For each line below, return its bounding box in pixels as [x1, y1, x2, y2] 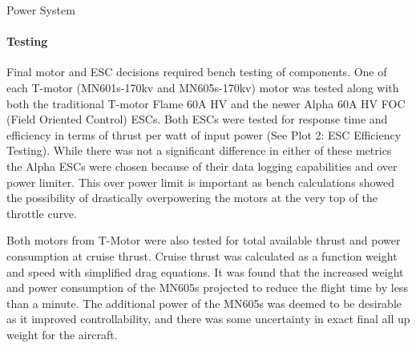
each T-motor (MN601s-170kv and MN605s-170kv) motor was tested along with [6, 79, 399, 95]
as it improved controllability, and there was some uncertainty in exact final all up [6, 310, 410, 327]
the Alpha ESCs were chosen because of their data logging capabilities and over [6, 157, 398, 174]
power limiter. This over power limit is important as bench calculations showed [6, 173, 394, 190]
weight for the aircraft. [6, 326, 118, 342]
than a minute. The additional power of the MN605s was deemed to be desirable [6, 294, 402, 311]
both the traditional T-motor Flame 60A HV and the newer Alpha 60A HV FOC [6, 95, 406, 111]
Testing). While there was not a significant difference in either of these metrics [6, 142, 392, 159]
